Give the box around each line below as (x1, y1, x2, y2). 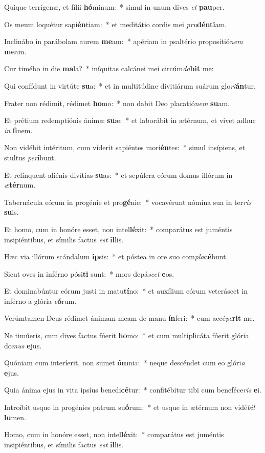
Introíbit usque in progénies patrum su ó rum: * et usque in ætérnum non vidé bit (4, 402, 255, 413)
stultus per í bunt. (4, 152, 56, 162)
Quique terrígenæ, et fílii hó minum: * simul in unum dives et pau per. (4, 2, 225, 12)
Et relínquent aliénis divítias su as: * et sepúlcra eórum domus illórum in (4, 169, 233, 180)
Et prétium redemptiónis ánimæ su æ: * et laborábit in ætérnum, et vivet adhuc (4, 115, 256, 126)
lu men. (4, 411, 26, 422)
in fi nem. (4, 125, 33, 135)
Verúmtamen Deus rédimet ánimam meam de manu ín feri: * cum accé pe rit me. (4, 313, 255, 323)
